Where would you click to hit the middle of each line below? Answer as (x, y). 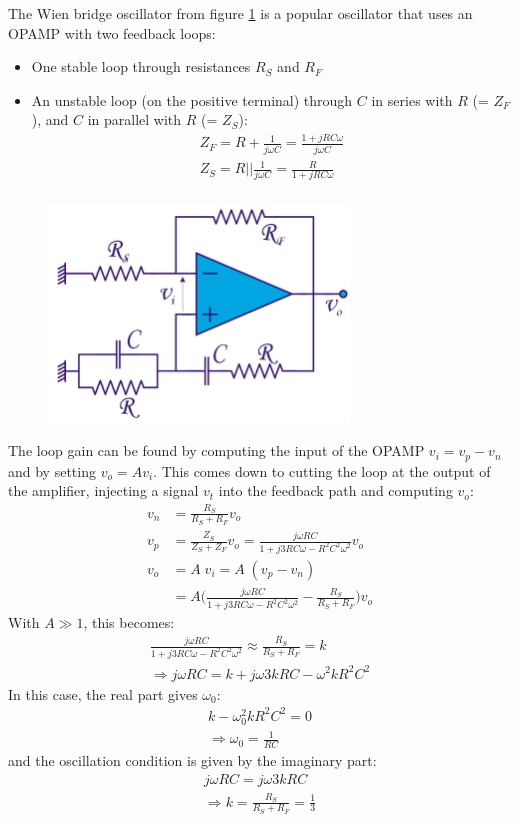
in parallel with (134, 119)
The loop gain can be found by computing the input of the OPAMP (216, 450)
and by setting (52, 470)
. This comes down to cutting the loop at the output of (322, 470)
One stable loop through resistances (141, 66)
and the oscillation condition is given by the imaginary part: (192, 760)
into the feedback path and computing (335, 490)
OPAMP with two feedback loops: (112, 32)
